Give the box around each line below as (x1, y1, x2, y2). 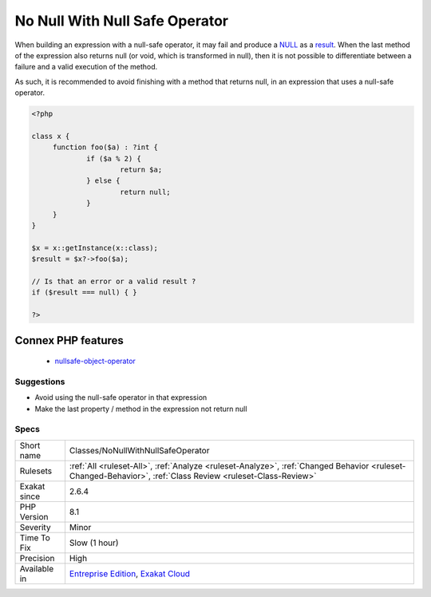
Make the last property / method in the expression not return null (34, 404, 247, 413)
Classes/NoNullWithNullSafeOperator (69, 445, 210, 456)
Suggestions (14, 376, 65, 387)
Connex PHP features (14, 334, 124, 347)
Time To (19, 532, 51, 543)
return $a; (120, 165, 163, 175)
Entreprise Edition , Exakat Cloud (69, 567, 191, 579)
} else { (86, 176, 121, 185)
